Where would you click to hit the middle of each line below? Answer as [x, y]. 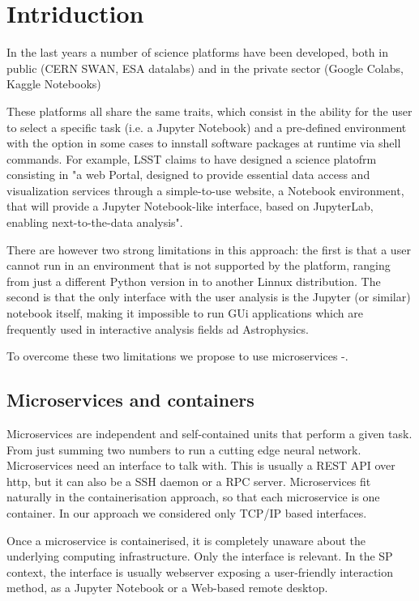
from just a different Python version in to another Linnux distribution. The [194, 281]
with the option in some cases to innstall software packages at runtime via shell [204, 143]
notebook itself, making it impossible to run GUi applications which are [185, 313]
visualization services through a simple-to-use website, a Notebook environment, [205, 190]
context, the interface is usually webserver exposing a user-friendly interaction [200, 571]
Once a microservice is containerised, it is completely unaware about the [186, 540]
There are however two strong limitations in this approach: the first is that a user [209, 249]
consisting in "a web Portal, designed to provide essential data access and [188, 175]
